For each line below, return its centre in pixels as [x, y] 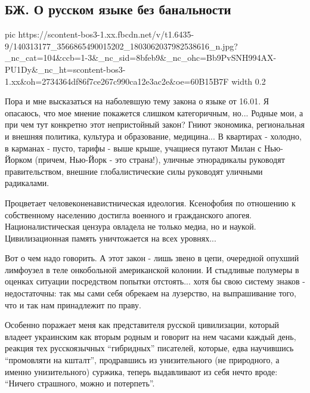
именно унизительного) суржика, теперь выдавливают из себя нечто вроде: [141, 371]
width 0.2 [249, 81]
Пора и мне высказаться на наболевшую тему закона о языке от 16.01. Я [137, 101]
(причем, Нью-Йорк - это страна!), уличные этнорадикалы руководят [160, 160]
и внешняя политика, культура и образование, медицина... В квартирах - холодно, [153, 136]
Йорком [18, 160]
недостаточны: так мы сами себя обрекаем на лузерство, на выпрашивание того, [151, 293]
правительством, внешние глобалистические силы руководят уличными [134, 171]
